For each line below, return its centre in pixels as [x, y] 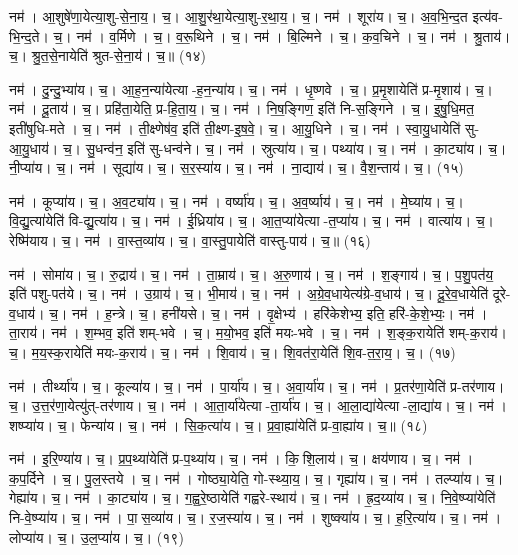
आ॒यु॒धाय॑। [34, 147]
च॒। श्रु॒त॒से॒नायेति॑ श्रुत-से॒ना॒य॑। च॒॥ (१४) [107, 55]
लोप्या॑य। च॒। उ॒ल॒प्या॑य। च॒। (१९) [96, 536]
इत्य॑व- [487, 16]
